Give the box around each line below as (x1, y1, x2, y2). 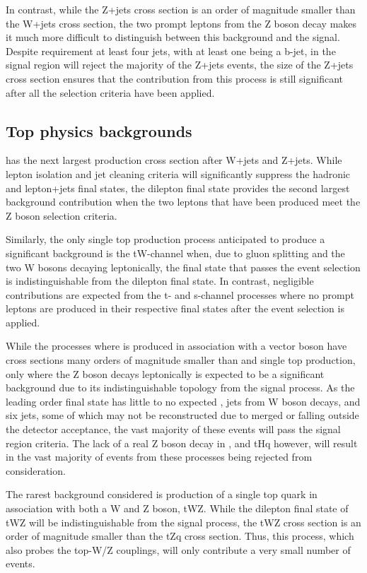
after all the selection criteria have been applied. (6, 85, 215, 100)
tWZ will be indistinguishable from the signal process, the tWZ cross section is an (6, 514, 361, 529)
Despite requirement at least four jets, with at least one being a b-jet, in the (6, 43, 336, 58)
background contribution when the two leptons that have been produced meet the (6, 194, 361, 209)
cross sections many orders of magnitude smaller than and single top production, (6, 353, 356, 367)
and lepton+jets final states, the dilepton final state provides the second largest (6, 180, 350, 195)
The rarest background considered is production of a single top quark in (6, 487, 318, 502)
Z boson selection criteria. (6, 208, 117, 223)
